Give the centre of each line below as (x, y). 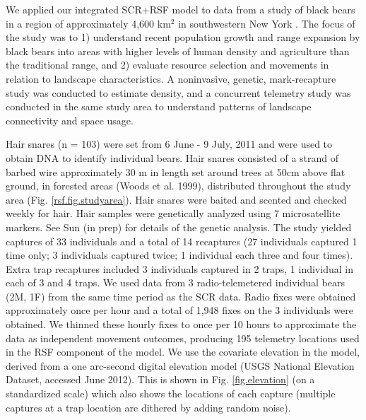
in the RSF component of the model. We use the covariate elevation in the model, (183, 352)
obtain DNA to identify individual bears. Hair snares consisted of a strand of (172, 157)
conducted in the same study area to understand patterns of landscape (159, 106)
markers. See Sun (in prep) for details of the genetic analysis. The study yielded (179, 227)
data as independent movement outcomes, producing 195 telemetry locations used (183, 338)
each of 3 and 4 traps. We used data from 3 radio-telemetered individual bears (175, 282)
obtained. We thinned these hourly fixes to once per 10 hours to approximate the (181, 324)
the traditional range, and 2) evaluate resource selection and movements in (167, 65)
